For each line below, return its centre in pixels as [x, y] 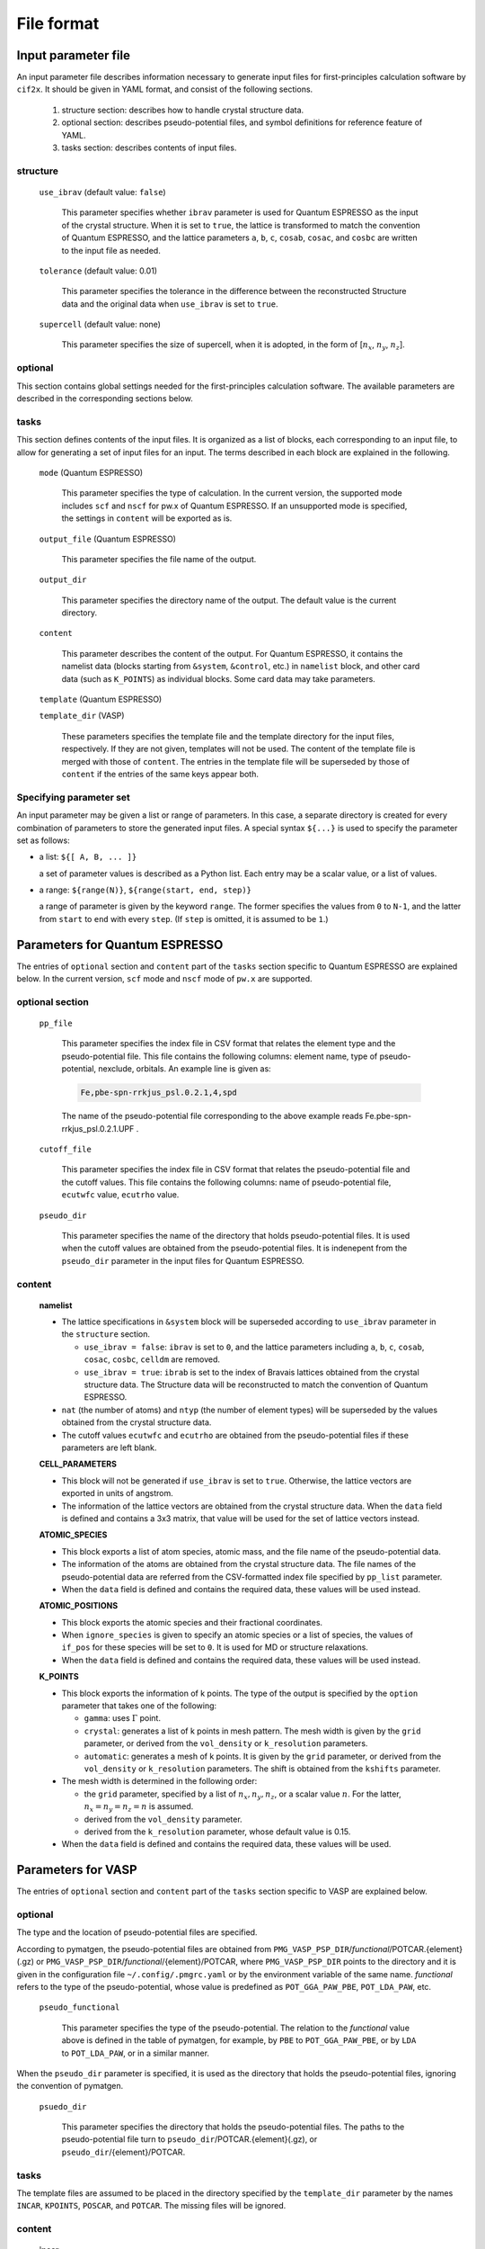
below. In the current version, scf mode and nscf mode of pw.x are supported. [165, 979]
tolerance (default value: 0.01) [98, 271]
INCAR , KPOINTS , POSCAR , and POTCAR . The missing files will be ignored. [151, 2206]
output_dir [63, 580]
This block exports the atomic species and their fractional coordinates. [192, 1622]
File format [58, 23]
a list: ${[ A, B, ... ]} [88, 857]
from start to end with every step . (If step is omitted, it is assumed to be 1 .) [184, 918]
